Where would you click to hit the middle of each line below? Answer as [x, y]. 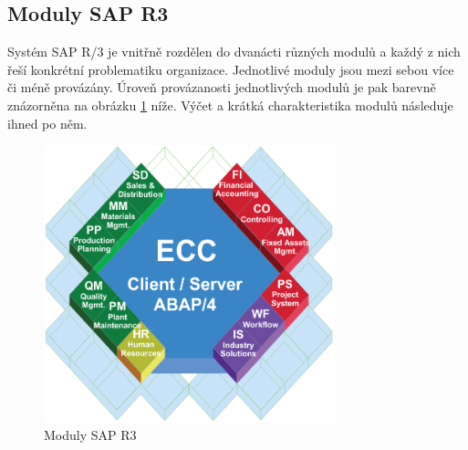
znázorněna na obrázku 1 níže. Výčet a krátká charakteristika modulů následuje [230, 105]
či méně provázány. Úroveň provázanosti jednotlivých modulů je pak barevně [222, 87]
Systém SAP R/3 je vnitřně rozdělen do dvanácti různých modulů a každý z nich [234, 52]
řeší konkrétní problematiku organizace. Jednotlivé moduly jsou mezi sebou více [231, 69]
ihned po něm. [47, 123]
